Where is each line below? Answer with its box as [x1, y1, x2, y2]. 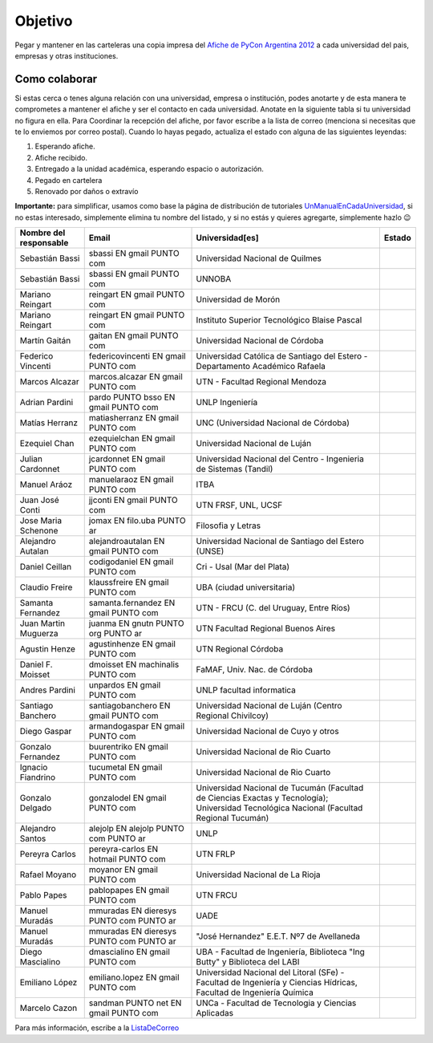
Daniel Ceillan [19, 562, 72, 573]
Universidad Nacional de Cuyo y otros [196, 726, 340, 737]
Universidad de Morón [196, 294, 281, 305]
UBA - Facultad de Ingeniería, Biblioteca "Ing [196, 947, 365, 958]
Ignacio [19, 762, 48, 773]
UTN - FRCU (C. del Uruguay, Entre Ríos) [196, 603, 350, 614]
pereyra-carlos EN [88, 843, 159, 854]
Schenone [19, 526, 59, 537]
